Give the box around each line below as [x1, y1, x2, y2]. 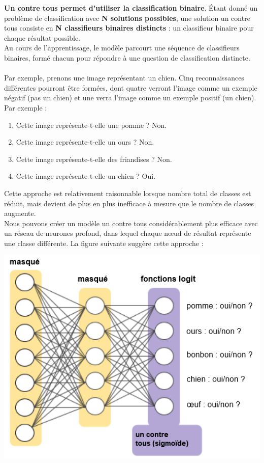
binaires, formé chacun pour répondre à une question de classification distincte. [4, 52, 250, 63]
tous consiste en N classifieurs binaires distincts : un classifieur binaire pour [4, 22, 254, 33]
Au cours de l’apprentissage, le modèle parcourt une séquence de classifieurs [4, 42, 240, 53]
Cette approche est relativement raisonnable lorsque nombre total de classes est [4, 187, 251, 198]
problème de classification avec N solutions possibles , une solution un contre [4, 12, 250, 23]
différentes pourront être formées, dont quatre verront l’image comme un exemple [4, 82, 257, 93]
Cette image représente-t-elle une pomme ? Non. [16, 119, 167, 130]
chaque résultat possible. [4, 32, 80, 43]
